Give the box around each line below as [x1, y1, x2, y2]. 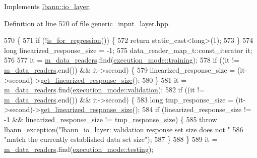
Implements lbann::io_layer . [4, 1, 91, 11]
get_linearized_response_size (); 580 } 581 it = [40, 74, 187, 85]
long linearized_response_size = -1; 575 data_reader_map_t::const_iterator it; [4, 44, 252, 55]
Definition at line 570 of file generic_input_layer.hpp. [4, 18, 170, 28]
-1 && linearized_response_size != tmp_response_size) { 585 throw [4, 114, 217, 124]
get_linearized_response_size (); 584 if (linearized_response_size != [40, 104, 251, 115]
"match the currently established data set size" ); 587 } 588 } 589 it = [4, 134, 218, 144]
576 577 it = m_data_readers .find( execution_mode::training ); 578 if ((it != [4, 55, 239, 65]
